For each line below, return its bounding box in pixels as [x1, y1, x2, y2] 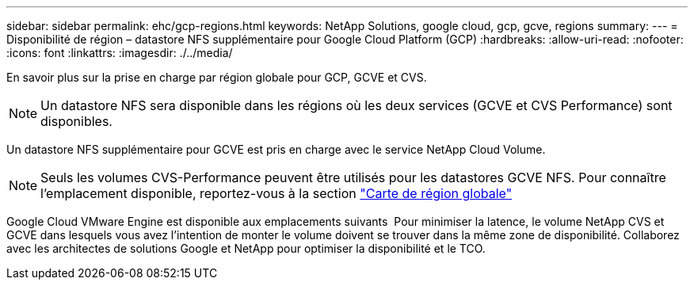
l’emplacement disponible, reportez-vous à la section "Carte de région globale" [40, 185, 513, 201]
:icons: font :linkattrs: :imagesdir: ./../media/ [6, 46, 233, 59]
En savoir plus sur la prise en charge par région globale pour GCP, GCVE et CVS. [6, 71, 427, 84]
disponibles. [40, 113, 112, 129]
